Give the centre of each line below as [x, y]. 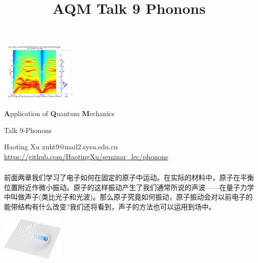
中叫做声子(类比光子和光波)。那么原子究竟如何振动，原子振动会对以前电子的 [128, 197]
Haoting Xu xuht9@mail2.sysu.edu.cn [61, 147]
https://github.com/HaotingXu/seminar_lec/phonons [86, 156]
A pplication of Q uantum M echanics [59, 113]
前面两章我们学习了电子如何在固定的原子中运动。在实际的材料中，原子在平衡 [129, 177]
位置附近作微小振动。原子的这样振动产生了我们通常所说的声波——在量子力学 [129, 187]
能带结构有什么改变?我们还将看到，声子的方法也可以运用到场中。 [110, 207]
